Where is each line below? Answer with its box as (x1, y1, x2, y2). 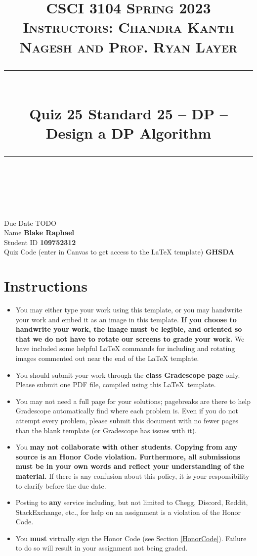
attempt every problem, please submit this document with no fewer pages (15, 415, 239, 425)
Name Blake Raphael (4, 227, 75, 238)
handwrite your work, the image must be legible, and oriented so (15, 324, 242, 334)
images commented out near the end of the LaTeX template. (15, 353, 199, 363)
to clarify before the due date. (15, 480, 106, 491)
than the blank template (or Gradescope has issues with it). (15, 425, 197, 435)
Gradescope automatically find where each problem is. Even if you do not (15, 405, 238, 416)
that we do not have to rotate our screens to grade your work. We (15, 333, 245, 344)
